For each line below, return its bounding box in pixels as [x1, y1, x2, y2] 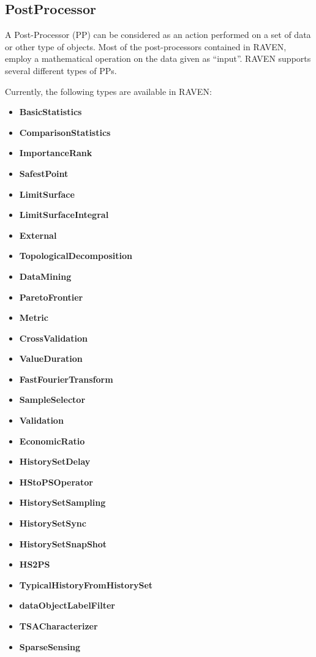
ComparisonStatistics [19, 126, 111, 138]
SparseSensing [19, 640, 80, 653]
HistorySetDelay [19, 455, 91, 468]
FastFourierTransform [19, 372, 113, 385]
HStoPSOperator [19, 475, 93, 488]
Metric [19, 311, 48, 324]
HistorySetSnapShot [19, 537, 107, 550]
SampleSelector [19, 393, 86, 406]
